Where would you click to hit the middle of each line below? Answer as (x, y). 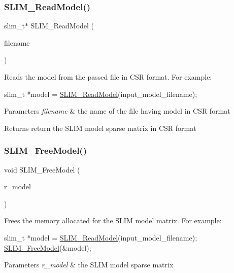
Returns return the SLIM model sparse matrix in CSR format (100, 128)
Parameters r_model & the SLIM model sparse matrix (89, 265)
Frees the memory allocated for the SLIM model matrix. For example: (113, 220)
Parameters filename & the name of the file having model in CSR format (117, 111)
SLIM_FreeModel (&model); (48, 247)
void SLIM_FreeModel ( (42, 169)
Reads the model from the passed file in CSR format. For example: (108, 77)
